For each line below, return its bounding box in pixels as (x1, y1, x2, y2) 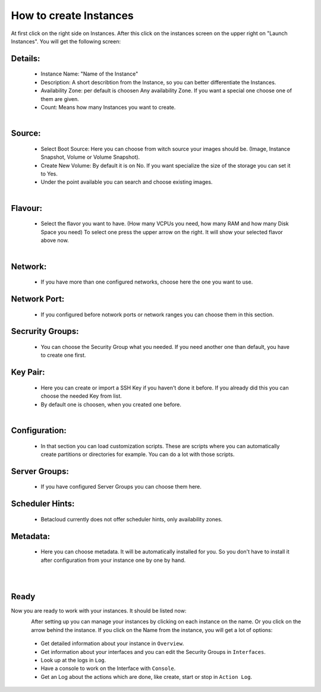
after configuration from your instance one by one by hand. (40, 556, 186, 564)
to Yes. (40, 170, 58, 178)
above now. (40, 237, 70, 244)
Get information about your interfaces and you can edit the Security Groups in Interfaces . (40, 648, 266, 655)
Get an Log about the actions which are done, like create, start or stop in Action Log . (40, 673, 253, 680)
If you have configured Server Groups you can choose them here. (40, 483, 202, 490)
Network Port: (11, 294, 65, 304)
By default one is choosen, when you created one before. (40, 401, 181, 408)
